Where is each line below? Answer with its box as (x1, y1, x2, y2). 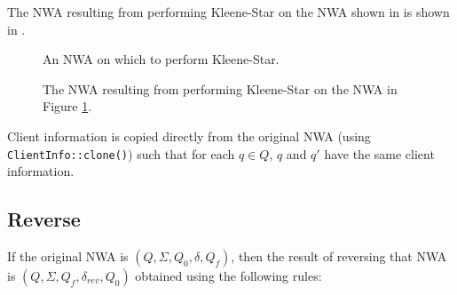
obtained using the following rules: (135, 267, 322, 285)
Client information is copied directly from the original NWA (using (7, 126, 371, 145)
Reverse (7, 205, 81, 233)
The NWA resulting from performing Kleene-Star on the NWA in (43, 79, 398, 98)
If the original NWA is (7, 247, 129, 266)
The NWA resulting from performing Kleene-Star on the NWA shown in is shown (7, 3, 450, 20)
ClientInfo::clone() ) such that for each (7, 144, 235, 163)
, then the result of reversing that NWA (231, 247, 447, 266)
